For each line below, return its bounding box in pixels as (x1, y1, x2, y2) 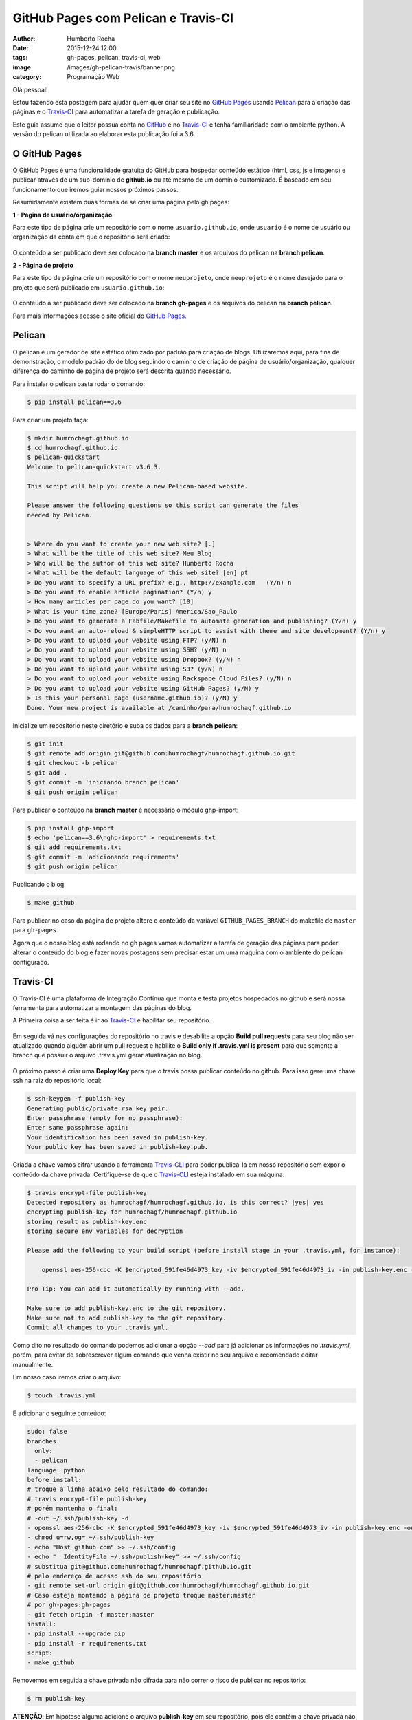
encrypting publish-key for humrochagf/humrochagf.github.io (27, 1208, 238, 1216)
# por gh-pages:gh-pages (27, 1601, 111, 1609)
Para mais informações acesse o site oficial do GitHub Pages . (12, 312, 187, 320)
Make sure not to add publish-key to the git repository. (27, 1314, 227, 1322)
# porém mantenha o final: (27, 1505, 118, 1513)
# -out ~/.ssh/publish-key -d (27, 1514, 129, 1522)
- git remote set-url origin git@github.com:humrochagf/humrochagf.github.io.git (27, 1582, 310, 1589)
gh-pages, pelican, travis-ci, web (67, 54, 161, 62)
